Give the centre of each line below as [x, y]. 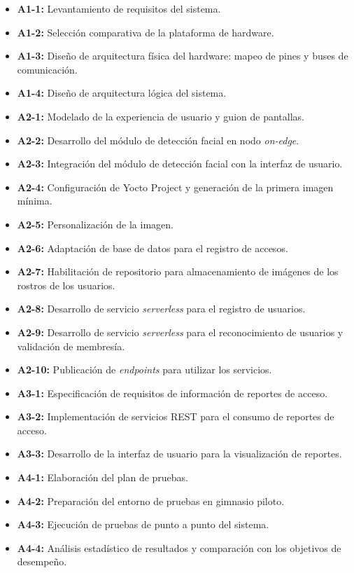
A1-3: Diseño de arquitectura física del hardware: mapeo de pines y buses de [183, 56]
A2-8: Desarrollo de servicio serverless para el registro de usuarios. [161, 309]
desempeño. [42, 561]
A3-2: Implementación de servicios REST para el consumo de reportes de [176, 416]
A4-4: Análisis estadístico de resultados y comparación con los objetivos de [179, 547]
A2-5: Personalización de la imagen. [95, 224]
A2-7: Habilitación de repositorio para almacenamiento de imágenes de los [178, 271]
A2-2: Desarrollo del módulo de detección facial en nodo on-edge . [158, 140]
